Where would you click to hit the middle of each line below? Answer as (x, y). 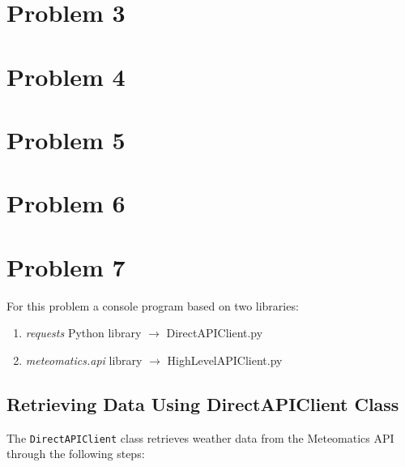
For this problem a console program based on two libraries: (153, 305)
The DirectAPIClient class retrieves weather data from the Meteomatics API (200, 437)
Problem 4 (66, 76)
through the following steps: (76, 454)
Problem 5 (66, 139)
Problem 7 (66, 266)
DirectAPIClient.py (215, 333)
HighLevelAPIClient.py (225, 360)
